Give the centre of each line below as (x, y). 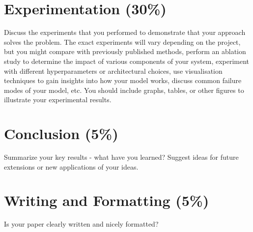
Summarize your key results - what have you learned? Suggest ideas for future (121, 157)
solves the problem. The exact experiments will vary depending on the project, (122, 42)
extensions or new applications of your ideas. (71, 166)
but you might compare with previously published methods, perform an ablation (125, 51)
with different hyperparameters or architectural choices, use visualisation (113, 71)
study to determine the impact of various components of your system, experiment (127, 61)
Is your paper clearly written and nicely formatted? (81, 224)
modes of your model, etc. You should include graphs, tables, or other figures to (124, 90)
